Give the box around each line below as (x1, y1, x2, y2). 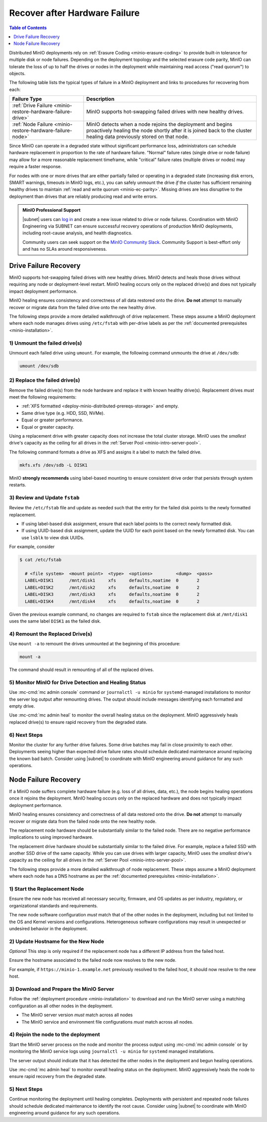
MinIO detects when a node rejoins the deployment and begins (86, 121, 232, 128)
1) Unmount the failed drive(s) (9, 339, 83, 346)
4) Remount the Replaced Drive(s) (9, 630, 92, 637)
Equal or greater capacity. (21, 424, 74, 430)
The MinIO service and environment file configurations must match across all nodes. (21, 1019, 194, 1025)
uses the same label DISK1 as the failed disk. (9, 618, 101, 624)
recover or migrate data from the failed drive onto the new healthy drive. (9, 304, 157, 310)
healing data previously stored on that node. (86, 134, 189, 140)
